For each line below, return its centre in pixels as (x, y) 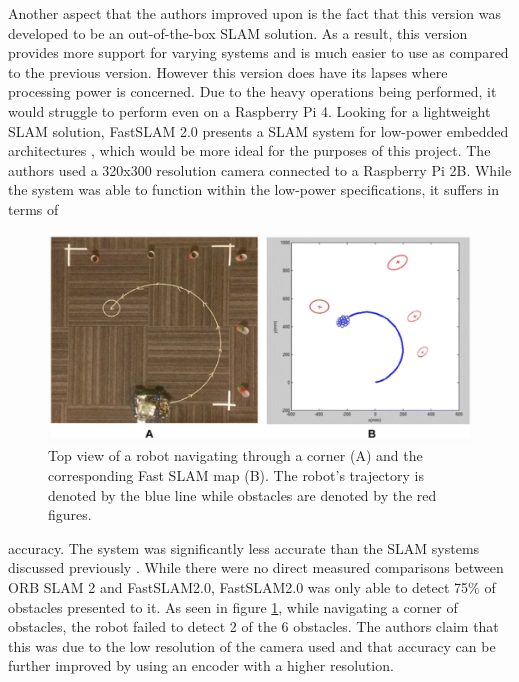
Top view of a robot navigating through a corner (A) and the (235, 455)
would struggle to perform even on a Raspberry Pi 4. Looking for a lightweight (249, 110)
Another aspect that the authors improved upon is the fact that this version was (254, 13)
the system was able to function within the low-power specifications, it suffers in (253, 189)
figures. (70, 514)
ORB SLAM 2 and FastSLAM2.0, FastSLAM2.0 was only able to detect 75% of (252, 587)
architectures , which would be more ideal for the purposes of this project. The (249, 150)
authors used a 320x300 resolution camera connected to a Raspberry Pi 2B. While (260, 169)
